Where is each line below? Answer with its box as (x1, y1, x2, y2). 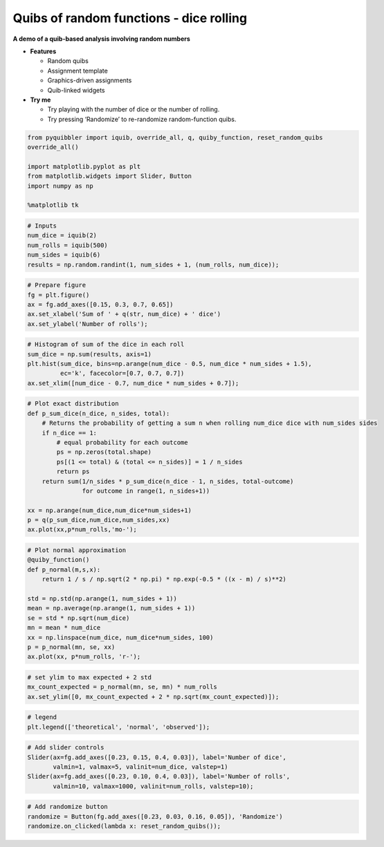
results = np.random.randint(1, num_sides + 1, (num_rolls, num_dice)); (27, 260, 280, 268)
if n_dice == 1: (42, 429, 97, 437)
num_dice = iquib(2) (27, 232, 97, 239)
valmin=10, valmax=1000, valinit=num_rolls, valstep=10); (53, 782, 254, 790)
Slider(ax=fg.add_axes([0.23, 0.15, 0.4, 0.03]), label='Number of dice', (27, 753, 287, 761)
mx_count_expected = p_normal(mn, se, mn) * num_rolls (27, 683, 217, 691)
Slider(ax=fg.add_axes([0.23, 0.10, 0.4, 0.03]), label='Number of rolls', (27, 772, 291, 781)
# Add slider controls (27, 744, 104, 752)
